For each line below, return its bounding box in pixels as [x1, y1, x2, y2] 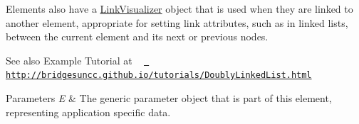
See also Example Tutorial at [6, 52, 132, 67]
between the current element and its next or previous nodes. [6, 29, 269, 44]
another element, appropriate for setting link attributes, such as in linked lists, [6, 15, 348, 30]
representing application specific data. [6, 104, 171, 119]
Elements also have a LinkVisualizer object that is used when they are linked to [6, 1, 353, 16]
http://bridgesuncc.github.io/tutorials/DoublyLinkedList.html [6, 70, 312, 81]
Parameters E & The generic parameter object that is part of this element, [6, 91, 332, 106]
